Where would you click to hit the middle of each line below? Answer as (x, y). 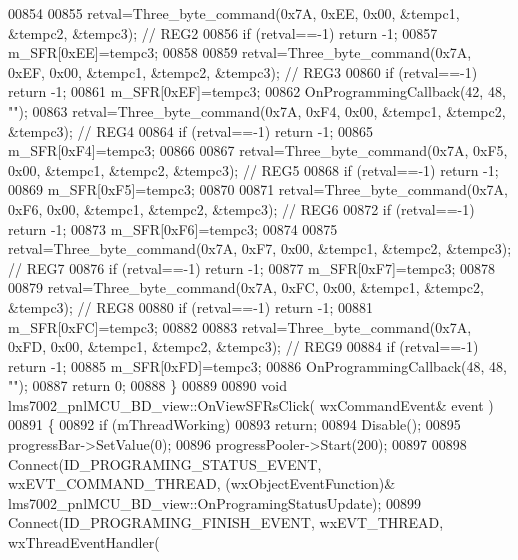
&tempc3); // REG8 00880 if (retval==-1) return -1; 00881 (191, 306)
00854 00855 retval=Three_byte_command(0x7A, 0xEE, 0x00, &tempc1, (234, 13)
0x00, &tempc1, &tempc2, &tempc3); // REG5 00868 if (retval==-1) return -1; (253, 169)
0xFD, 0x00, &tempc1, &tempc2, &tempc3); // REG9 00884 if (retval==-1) (243, 346)
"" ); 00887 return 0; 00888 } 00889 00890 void (147, 385)
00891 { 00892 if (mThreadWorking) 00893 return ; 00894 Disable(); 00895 (234, 424)
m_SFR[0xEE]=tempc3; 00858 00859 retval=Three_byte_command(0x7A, (240, 52)
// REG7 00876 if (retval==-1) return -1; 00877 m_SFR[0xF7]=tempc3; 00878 (251, 267)
